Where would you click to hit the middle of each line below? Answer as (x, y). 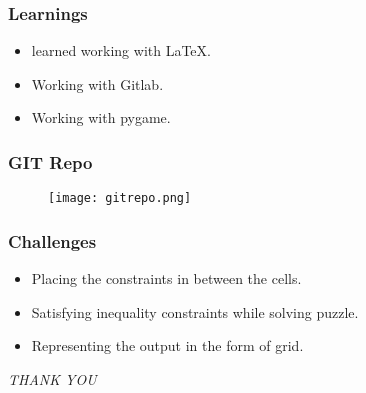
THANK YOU (52, 378)
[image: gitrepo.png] (120, 198)
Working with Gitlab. (97, 83)
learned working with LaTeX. (121, 50)
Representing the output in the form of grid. (167, 345)
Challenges (52, 240)
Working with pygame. (101, 117)
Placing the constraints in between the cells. (166, 278)
